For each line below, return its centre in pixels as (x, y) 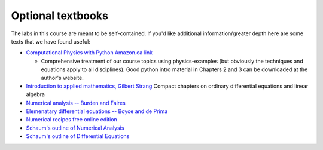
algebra (35, 94)
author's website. (62, 78)
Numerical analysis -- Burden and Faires (76, 103)
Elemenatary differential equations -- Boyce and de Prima (97, 111)
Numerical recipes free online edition (72, 120)
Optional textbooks (60, 16)
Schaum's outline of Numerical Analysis (75, 128)
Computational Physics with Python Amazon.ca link (89, 53)
